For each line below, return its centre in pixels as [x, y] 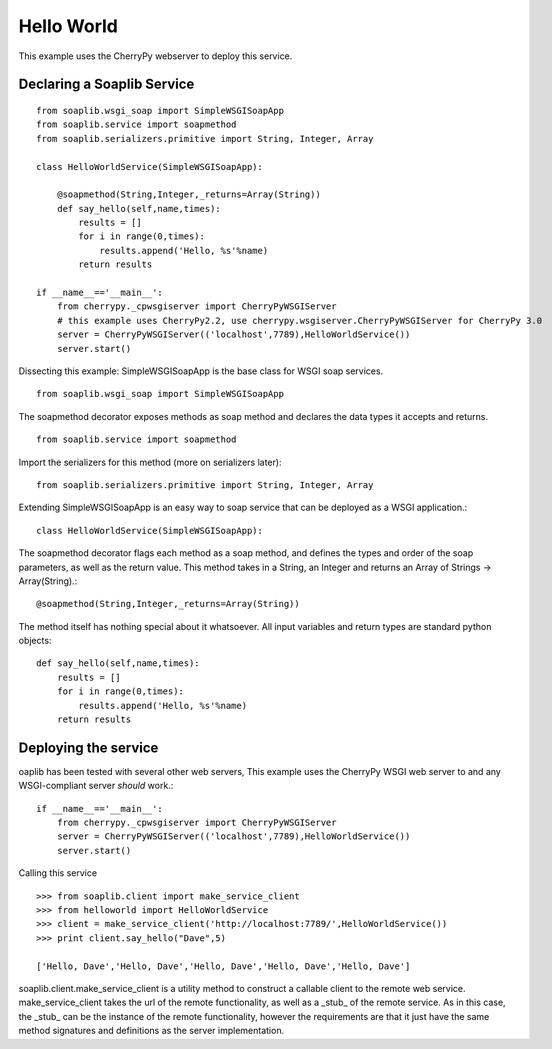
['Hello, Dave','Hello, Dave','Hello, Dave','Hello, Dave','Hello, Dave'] [223, 966]
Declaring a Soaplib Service [106, 84]
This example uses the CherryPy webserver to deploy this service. [155, 56]
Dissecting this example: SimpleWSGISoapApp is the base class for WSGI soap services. [201, 371]
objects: [35, 641]
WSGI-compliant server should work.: [96, 786]
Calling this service [58, 873]
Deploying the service [88, 747]
